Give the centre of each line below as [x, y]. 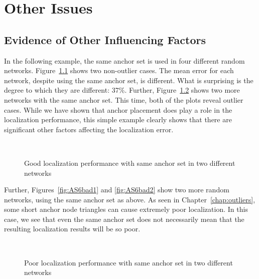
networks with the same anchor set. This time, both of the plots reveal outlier [124, 99]
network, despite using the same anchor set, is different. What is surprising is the [129, 80]
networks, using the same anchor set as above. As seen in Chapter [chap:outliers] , [130, 199]
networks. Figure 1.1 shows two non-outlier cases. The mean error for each [119, 70]
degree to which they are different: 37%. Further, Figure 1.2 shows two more [122, 90]
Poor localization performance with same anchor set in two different [128, 262]
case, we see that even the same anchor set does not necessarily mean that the [124, 219]
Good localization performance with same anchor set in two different [130, 163]
